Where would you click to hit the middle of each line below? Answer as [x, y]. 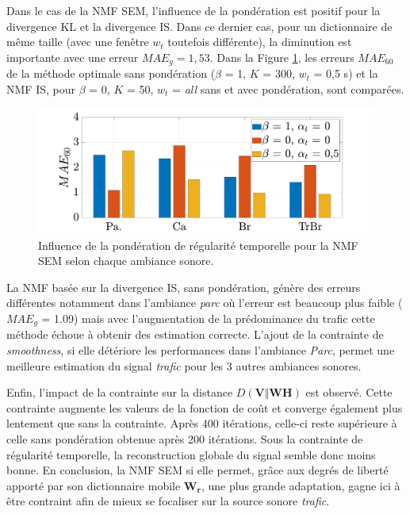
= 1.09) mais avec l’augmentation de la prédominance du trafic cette [208, 318]
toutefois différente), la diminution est [260, 42]
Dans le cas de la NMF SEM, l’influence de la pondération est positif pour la [194, 10]
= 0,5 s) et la [346, 73]
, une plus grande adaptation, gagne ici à [301, 485]
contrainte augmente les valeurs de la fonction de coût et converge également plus [205, 407]
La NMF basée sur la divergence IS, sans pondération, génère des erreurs [184, 287]
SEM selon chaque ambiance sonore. [126, 261]
